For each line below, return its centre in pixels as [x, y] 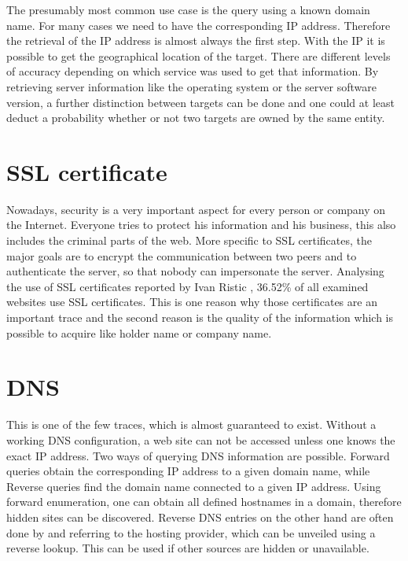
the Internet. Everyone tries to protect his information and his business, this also [201, 225]
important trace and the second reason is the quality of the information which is [200, 317]
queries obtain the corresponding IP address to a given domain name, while [188, 471]
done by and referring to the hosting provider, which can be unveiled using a [191, 532]
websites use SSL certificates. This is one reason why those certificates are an [192, 302]
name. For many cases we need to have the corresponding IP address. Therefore [198, 25]
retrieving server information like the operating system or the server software [191, 86]
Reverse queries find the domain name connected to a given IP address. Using [194, 486]
